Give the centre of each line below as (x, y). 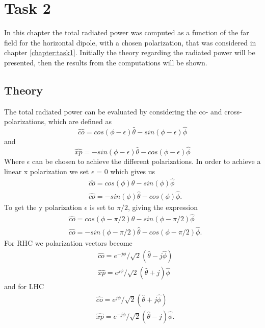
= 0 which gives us (126, 171)
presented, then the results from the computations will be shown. (106, 62)
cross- (233, 111)
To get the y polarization (43, 207)
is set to (102, 207)
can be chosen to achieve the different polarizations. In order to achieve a (147, 161)
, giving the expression (163, 207)
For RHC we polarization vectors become (68, 242)
